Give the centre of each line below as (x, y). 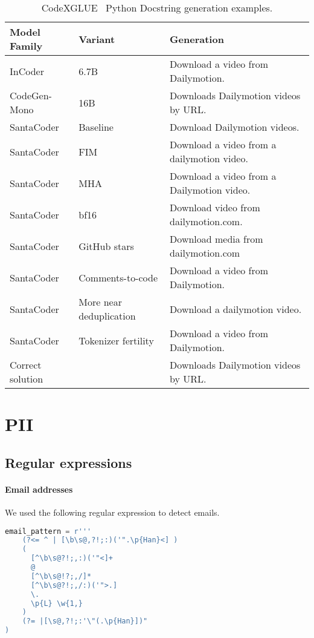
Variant (97, 39)
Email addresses (39, 489)
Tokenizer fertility (116, 340)
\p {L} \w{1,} (56, 603)
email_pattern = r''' (48, 531)
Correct (26, 365)
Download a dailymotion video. (236, 309)
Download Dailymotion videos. (235, 127)
